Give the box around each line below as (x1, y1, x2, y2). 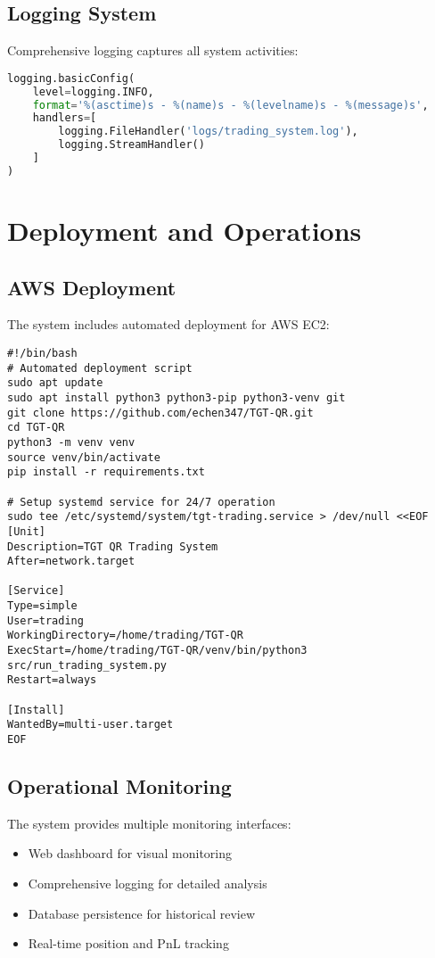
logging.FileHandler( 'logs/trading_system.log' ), (58, 125, 358, 138)
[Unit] (7, 524, 45, 538)
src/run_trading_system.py (7, 658, 167, 672)
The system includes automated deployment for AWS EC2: (7, 315, 330, 334)
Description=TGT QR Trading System (7, 540, 218, 553)
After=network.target (7, 555, 135, 568)
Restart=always (7, 673, 97, 687)
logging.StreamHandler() (58, 138, 205, 152)
